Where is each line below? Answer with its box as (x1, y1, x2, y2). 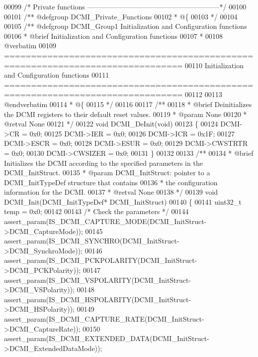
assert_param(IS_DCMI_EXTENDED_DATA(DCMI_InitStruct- (4, 333, 209, 344)
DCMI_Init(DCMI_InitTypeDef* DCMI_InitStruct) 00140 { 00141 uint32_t (4, 196, 242, 207)
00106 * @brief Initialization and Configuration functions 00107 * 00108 (4, 30, 223, 41)
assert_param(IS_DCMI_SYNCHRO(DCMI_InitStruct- (4, 236, 179, 246)
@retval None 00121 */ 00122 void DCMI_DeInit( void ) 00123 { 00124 (4, 119, 218, 129)
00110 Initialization (185, 60, 244, 70)
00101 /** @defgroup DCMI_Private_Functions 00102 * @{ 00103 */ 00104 (4, 11, 238, 21)
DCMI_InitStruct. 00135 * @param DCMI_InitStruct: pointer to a (4, 167, 210, 178)
